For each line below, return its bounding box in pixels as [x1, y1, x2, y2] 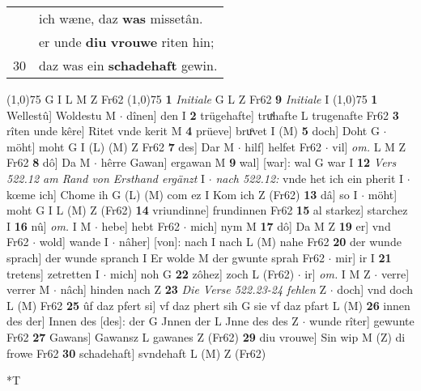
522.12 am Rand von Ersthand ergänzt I [6, 169, 206, 186]
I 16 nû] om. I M [6, 217, 91, 234]
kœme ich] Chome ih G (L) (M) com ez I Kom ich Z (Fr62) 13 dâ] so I [6, 185, 358, 202]
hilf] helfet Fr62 [245, 138, 322, 155]
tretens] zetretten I [6, 265, 100, 282]
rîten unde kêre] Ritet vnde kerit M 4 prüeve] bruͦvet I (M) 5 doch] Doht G [6, 122, 380, 139]
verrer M [6, 281, 50, 298]
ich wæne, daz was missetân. [39, 9, 203, 28]
